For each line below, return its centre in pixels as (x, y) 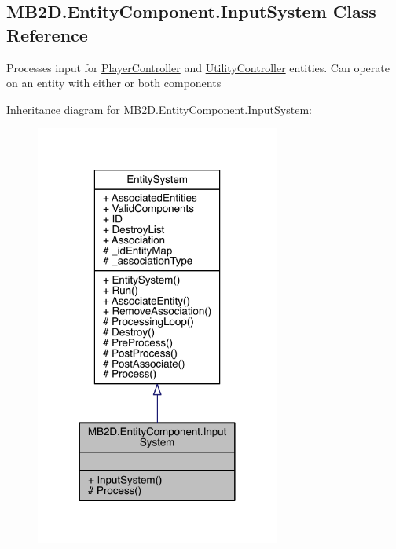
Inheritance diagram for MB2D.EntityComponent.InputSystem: (159, 109)
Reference (47, 34)
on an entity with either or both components (114, 83)
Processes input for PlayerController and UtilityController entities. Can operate (198, 67)
